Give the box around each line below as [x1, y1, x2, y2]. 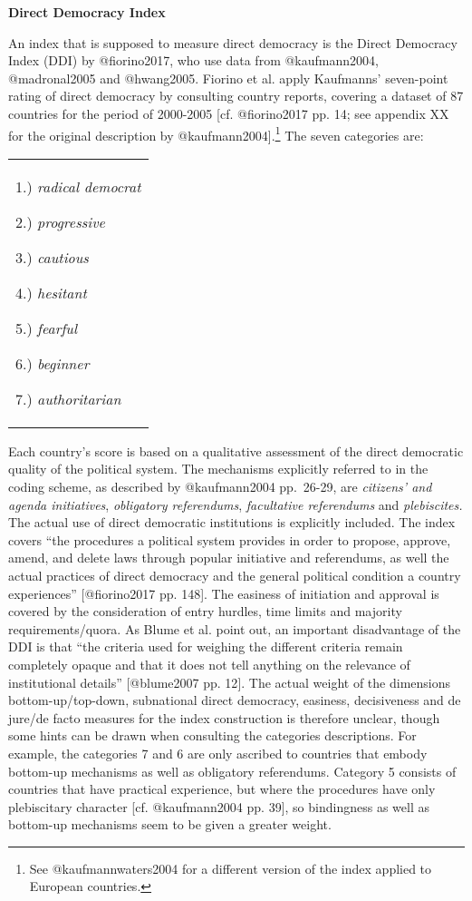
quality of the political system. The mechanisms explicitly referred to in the [8, 459, 429, 478]
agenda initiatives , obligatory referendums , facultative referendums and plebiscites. [8, 495, 463, 514]
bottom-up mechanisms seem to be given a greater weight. [8, 815, 332, 834]
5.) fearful [15, 317, 77, 338]
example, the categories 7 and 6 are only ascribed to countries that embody [8, 743, 428, 762]
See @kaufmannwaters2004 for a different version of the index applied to [29, 858, 432, 877]
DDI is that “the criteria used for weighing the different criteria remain [8, 637, 403, 656]
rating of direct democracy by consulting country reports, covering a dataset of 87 [8, 86, 464, 105]
